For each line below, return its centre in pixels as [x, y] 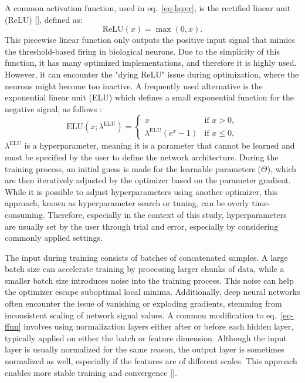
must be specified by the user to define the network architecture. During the [142, 157]
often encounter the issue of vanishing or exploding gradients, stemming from [143, 303]
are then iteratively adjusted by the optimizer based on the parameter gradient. [148, 180]
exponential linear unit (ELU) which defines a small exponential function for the [150, 97]
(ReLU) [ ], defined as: [44, 19]
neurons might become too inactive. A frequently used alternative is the [134, 85]
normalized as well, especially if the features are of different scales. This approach [151, 361]
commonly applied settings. [54, 238]
